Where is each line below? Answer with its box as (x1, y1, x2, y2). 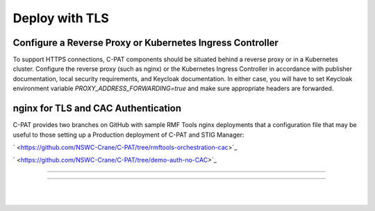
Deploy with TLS (12, 10, 109, 26)
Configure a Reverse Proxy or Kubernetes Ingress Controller (12, 37, 279, 49)
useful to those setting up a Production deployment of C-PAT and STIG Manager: (12, 130, 244, 139)
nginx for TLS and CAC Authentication (12, 103, 182, 115)
